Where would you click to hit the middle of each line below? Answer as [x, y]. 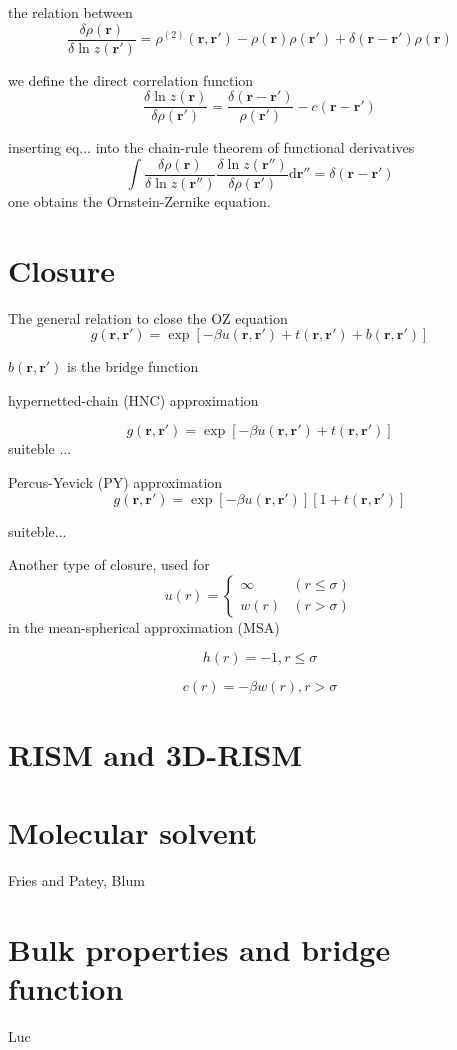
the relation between [70, 12]
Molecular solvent [133, 832]
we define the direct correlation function [131, 79]
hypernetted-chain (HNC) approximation [133, 399]
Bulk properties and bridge [199, 948]
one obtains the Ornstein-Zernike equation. [139, 200]
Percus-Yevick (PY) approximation [115, 482]
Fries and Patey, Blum [76, 879]
